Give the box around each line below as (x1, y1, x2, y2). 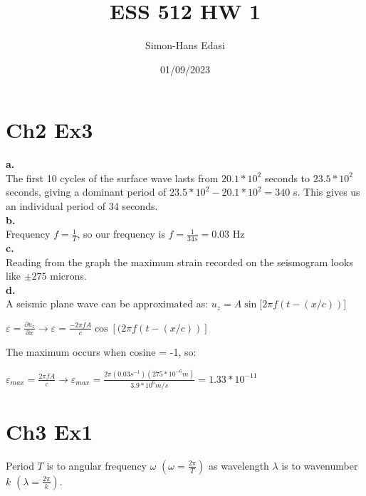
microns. (50, 268, 87, 283)
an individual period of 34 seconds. (6, 199, 158, 213)
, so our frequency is (77, 226, 165, 241)
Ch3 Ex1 (6, 417, 93, 446)
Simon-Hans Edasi (145, 38, 225, 53)
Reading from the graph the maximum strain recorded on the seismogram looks (6, 254, 353, 269)
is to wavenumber (281, 458, 358, 473)
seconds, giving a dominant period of (6, 184, 167, 199)
